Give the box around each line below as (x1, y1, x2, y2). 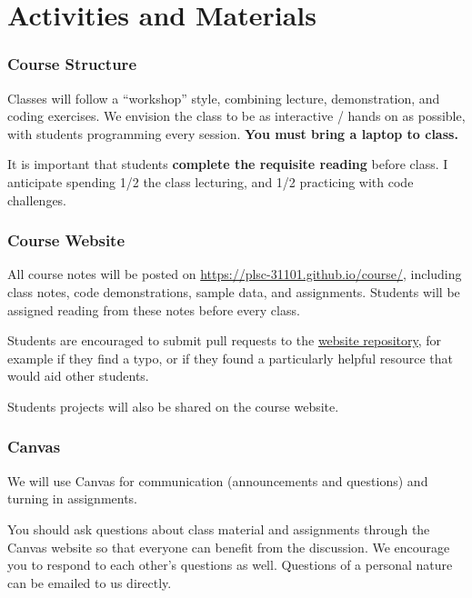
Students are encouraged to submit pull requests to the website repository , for (7, 331, 442, 350)
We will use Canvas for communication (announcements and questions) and (7, 471, 428, 490)
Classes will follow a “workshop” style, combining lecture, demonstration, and (7, 88, 440, 107)
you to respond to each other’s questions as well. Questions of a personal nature (7, 555, 453, 574)
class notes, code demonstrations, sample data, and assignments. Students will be (7, 282, 460, 301)
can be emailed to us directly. (7, 573, 172, 592)
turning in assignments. (7, 489, 138, 508)
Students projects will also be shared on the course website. (7, 396, 339, 415)
